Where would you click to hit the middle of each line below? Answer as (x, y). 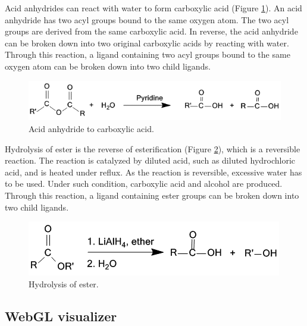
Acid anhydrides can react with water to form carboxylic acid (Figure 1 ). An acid (153, 8)
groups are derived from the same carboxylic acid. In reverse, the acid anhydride (151, 31)
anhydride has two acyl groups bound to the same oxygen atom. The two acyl (147, 19)
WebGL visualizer (61, 316)
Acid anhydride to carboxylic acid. (91, 128)
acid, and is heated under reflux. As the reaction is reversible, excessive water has (153, 172)
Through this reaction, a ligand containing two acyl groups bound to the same (148, 54)
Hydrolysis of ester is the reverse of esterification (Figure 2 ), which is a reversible (153, 148)
